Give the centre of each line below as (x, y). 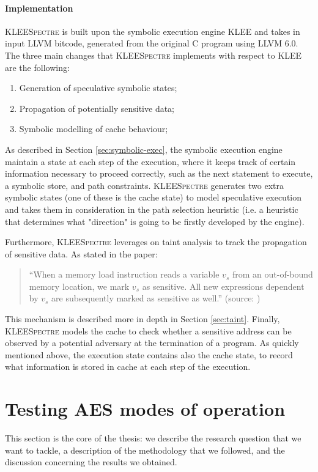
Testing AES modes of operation (145, 409)
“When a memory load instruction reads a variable (124, 274)
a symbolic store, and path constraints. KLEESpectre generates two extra (144, 185)
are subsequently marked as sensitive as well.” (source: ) (156, 298)
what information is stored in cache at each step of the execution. (128, 367)
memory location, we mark (79, 286)
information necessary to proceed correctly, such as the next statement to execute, (159, 173)
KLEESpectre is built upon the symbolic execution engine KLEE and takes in (153, 31)
